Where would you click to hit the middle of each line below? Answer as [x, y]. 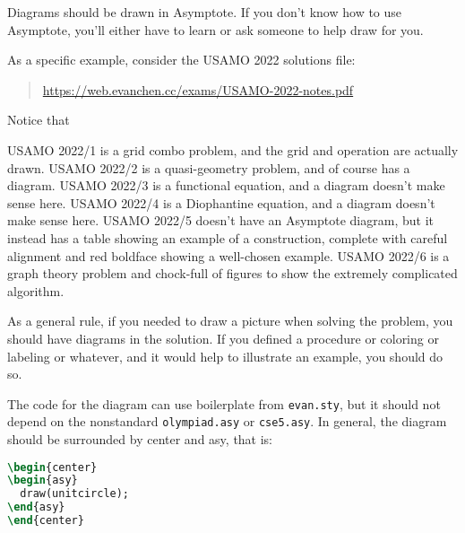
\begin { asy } [43, 481]
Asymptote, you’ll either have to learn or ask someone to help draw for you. [215, 29]
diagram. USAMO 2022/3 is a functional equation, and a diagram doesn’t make [226, 185]
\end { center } [46, 521]
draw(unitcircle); [75, 494]
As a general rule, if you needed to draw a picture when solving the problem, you [230, 321]
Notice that [39, 120]
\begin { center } [52, 467]
